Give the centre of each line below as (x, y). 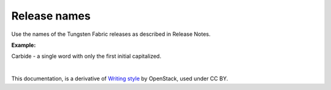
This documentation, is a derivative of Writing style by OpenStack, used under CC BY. (120, 78)
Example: (24, 45)
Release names (51, 16)
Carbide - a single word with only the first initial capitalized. (86, 56)
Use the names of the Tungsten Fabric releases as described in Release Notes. (111, 34)
